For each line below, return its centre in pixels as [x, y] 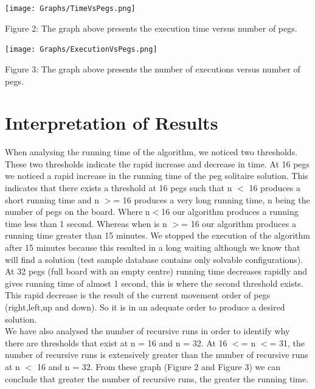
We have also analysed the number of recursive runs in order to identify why [147, 331]
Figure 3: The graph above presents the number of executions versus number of [153, 68]
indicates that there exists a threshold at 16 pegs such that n [119, 187]
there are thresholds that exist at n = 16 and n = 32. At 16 [116, 342]
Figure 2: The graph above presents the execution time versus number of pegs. [151, 28]
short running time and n [52, 199]
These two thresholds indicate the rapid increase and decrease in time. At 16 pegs [157, 163]
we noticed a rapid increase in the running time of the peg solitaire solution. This [157, 176]
